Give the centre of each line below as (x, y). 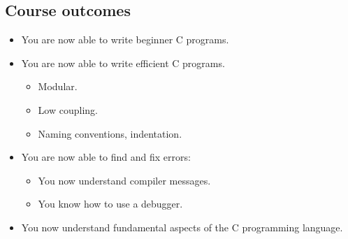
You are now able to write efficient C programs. (123, 63)
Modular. (58, 86)
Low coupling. (68, 109)
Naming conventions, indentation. (110, 133)
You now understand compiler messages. (124, 180)
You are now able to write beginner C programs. (125, 39)
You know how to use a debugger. (110, 204)
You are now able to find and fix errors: (106, 157)
